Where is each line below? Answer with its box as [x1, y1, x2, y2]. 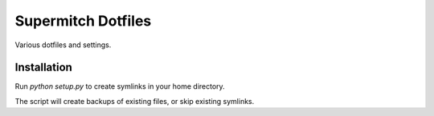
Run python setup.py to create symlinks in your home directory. [14, 82, 225, 91]
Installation [14, 61, 72, 74]
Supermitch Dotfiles [14, 12, 152, 30]
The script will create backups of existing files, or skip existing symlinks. [14, 96, 255, 106]
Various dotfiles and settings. [14, 40, 112, 50]
